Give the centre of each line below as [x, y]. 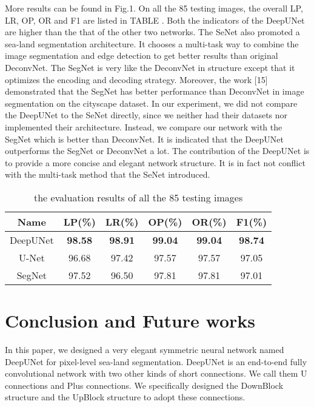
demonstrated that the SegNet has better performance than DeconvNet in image [155, 91]
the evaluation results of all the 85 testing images [138, 197]
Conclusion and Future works [130, 321]
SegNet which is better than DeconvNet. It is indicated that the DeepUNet [144, 139]
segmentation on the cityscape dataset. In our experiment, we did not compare [151, 103]
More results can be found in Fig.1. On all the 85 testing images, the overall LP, [154, 8]
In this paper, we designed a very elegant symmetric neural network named [145, 350]
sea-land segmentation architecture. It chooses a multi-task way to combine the [152, 43]
